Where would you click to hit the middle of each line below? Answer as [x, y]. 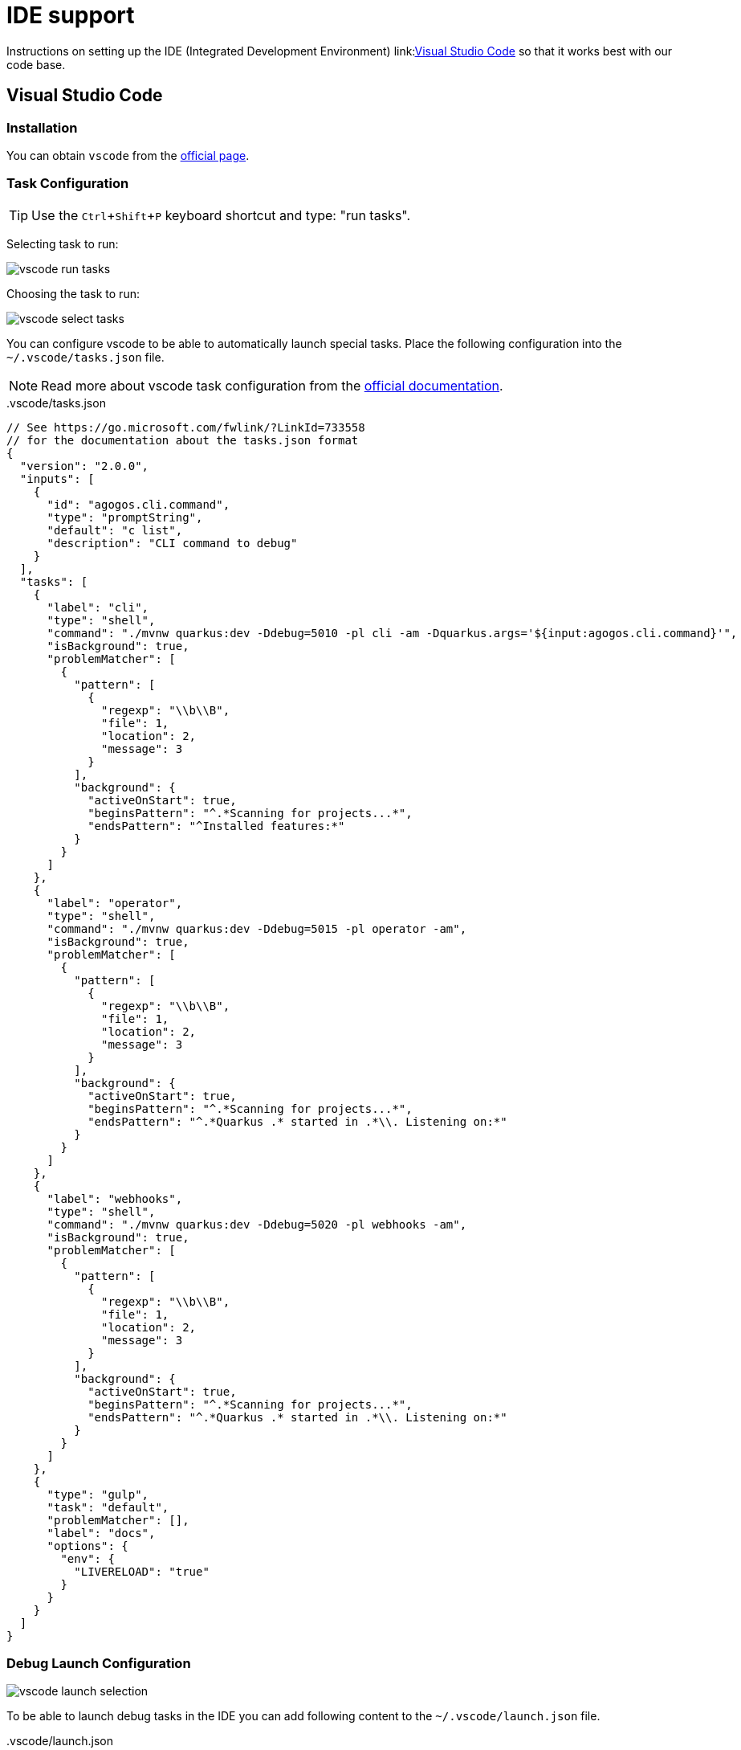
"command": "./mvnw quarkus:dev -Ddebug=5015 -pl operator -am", [257, 928]
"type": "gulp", [98, 1494]
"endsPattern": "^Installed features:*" [216, 826]
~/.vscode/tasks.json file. [85, 357]
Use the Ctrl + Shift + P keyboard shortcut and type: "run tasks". [221, 215]
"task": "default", [108, 1507]
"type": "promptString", [125, 517]
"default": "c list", [115, 530]
